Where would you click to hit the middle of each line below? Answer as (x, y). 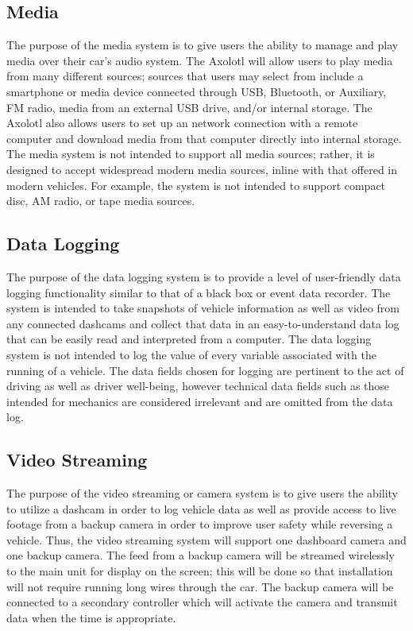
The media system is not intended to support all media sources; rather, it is (191, 154)
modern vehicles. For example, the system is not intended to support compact (196, 185)
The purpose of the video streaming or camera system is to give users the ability (203, 493)
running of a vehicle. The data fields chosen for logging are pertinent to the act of (205, 370)
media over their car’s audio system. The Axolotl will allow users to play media (200, 60)
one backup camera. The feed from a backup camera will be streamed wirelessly (201, 555)
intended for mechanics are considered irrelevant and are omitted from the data (200, 401)
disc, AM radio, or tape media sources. (101, 201)
